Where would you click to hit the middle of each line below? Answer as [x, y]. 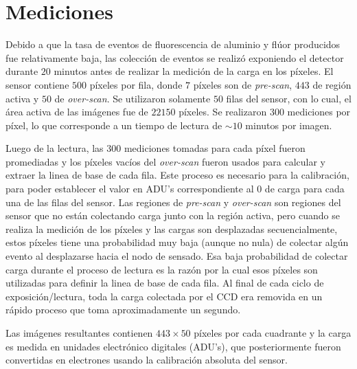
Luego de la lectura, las [55, 148]
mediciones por [319, 112]
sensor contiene [37, 84]
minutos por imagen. [289, 125]
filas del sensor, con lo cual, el [289, 98]
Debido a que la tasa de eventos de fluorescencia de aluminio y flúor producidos [173, 44]
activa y [22, 98]
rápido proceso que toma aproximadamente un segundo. [123, 310]
